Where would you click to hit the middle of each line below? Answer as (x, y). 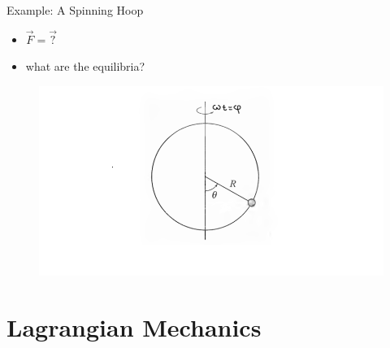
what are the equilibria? (85, 66)
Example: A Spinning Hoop (75, 10)
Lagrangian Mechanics (134, 327)
